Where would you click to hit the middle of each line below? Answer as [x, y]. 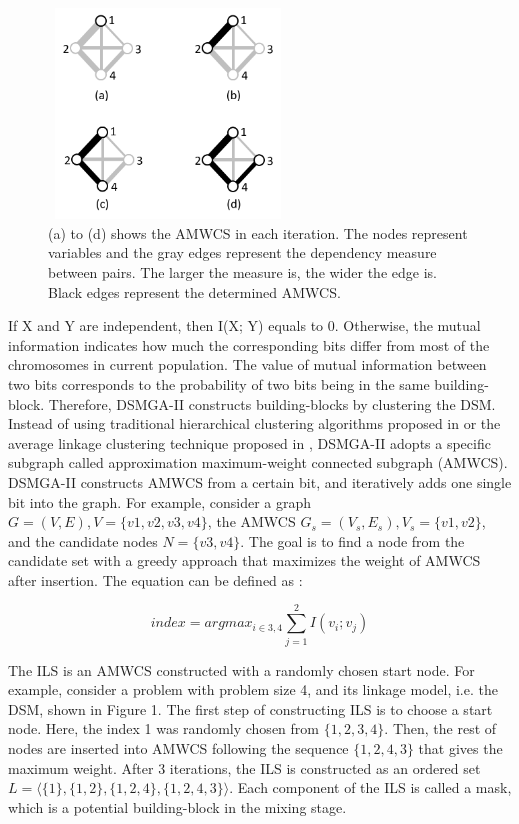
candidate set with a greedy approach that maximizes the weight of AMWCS [244, 560]
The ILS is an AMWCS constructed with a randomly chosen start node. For [241, 669]
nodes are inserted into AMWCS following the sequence [178, 747]
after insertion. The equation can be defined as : [155, 579]
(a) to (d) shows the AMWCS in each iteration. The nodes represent [258, 232]
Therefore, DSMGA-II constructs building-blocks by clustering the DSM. [272, 403]
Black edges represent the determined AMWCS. [194, 291]
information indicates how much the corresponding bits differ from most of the [249, 344]
